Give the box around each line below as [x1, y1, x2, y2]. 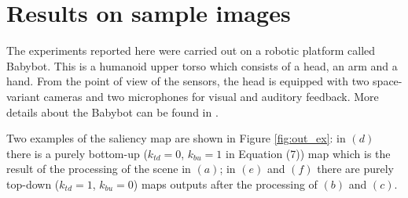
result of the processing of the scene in [6, 160, 191, 177]
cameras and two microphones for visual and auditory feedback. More [43, 88, 379, 104]
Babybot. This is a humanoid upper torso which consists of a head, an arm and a [6, 57, 398, 74]
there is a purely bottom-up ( [6, 145, 148, 161]
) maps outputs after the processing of [133, 175, 318, 192]
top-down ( [6, 175, 60, 192]
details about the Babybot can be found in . [6, 103, 219, 120]
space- [373, 73, 402, 89]
